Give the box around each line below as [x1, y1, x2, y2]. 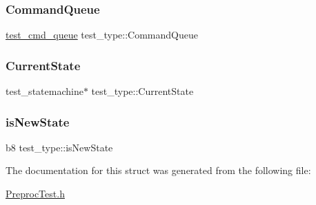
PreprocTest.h [6, 186, 65, 201]
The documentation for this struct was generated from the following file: [6, 163, 311, 177]
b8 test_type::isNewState [6, 140, 113, 154]
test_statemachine [6, 84, 83, 98]
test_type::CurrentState [91, 84, 194, 98]
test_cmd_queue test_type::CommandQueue [6, 28, 198, 42]
